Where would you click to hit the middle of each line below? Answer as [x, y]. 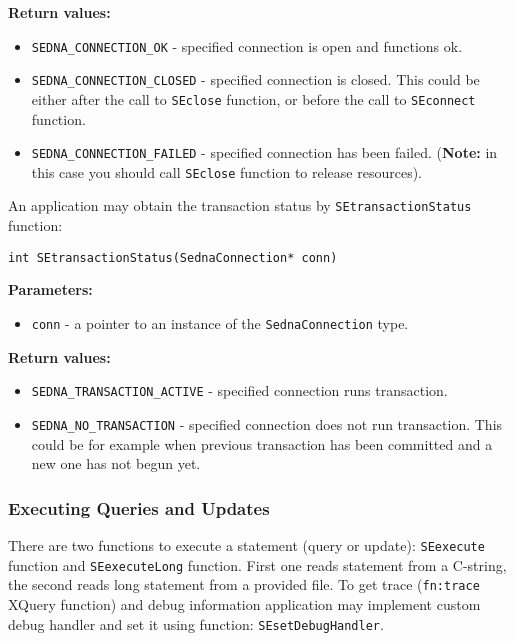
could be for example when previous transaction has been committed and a [262, 443]
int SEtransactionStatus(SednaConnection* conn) [173, 257]
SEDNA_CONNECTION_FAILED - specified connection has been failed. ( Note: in [264, 152]
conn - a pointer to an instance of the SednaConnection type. [220, 322]
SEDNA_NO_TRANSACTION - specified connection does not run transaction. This [267, 423]
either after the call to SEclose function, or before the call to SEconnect [253, 98]
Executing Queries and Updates [139, 507]
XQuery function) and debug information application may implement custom [244, 603]
